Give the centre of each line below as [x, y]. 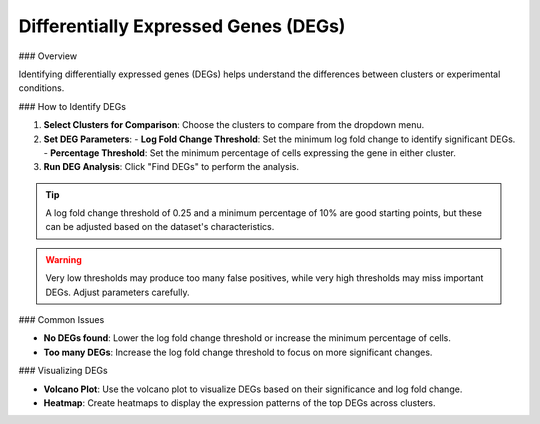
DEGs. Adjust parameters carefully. [117, 292]
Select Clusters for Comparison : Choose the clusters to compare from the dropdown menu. [234, 125]
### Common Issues [61, 320]
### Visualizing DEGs [63, 371]
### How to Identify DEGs [72, 106]
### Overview [48, 56]
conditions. [41, 88]
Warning [63, 259]
